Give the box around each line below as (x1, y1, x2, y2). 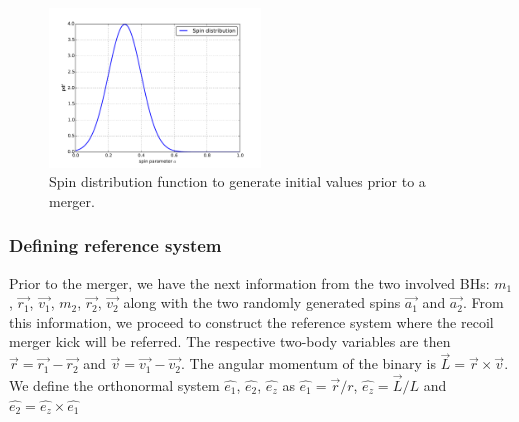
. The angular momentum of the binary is (181, 353, 436, 374)
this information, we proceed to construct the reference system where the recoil (9, 311, 494, 332)
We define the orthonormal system (9, 375, 220, 396)
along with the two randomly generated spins (123, 292, 401, 313)
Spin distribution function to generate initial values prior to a (49, 171, 426, 192)
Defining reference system (9, 233, 222, 258)
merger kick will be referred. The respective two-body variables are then (9, 331, 451, 352)
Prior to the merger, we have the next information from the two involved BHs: (9, 272, 490, 293)
